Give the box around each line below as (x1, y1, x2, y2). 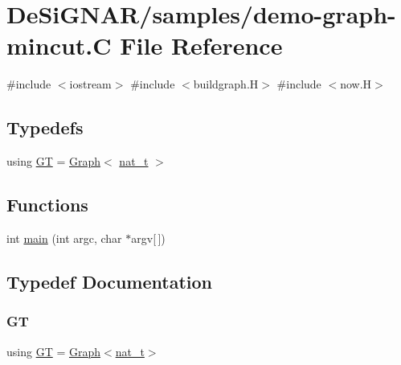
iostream (69, 76, 112, 92)
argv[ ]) (131, 229, 166, 246)
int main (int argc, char (6, 229, 122, 246)
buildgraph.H (193, 76, 259, 92)
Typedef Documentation (6, 269, 212, 293)
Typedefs (6, 115, 84, 140)
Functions (6, 192, 88, 217)
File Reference (120, 29, 283, 62)
